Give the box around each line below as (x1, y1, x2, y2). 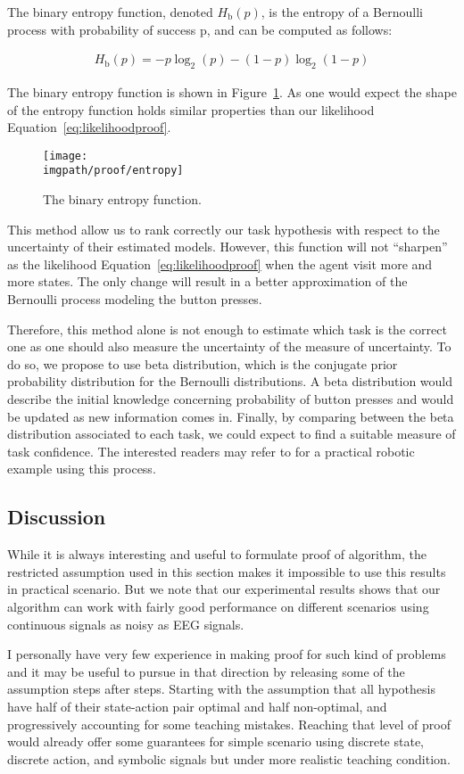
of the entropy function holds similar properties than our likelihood (7, 100, 375, 119)
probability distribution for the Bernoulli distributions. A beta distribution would (7, 372, 453, 391)
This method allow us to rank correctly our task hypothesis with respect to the (7, 219, 440, 238)
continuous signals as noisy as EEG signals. (7, 614, 244, 633)
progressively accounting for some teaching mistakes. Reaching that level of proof (7, 714, 451, 733)
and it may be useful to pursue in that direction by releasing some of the (7, 662, 405, 680)
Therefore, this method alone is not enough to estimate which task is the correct (7, 319, 447, 338)
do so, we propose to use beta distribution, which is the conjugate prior (7, 354, 398, 373)
